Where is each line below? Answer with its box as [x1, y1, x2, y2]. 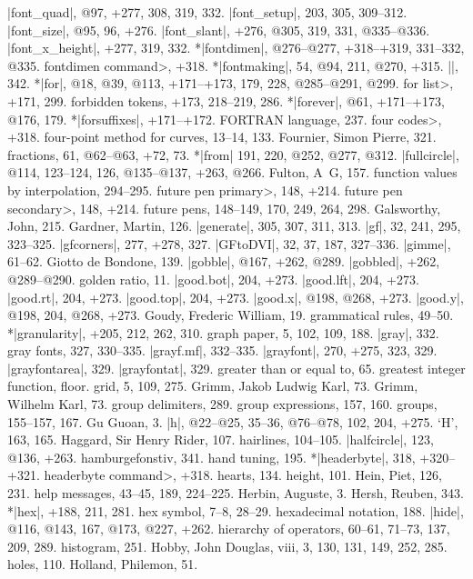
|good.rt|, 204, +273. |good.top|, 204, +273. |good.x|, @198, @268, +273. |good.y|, [7, 287, 464, 306]
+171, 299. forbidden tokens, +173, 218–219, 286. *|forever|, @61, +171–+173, [7, 91, 445, 110]
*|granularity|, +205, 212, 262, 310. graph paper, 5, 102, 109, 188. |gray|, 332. [7, 323, 439, 342]
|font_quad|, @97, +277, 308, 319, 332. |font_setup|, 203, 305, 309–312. [7, 3, 408, 21]
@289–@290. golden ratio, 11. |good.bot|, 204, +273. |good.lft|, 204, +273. [7, 269, 419, 288]
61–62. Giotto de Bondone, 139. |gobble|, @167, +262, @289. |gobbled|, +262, [7, 252, 440, 271]
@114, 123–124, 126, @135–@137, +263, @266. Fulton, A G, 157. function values [7, 163, 458, 182]
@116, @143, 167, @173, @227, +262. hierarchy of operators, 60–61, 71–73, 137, [7, 519, 450, 538]
